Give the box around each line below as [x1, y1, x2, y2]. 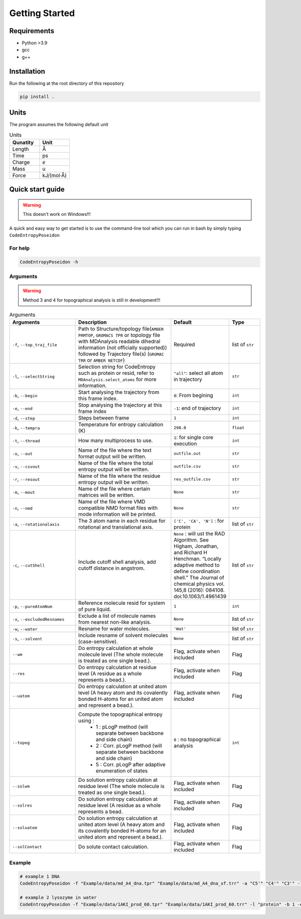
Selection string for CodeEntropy [78, 363, 156, 370]
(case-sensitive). [78, 638, 118, 645]
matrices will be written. [78, 492, 135, 499]
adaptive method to [174, 562, 220, 569]
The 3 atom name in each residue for [78, 517, 166, 524]
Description [78, 319, 107, 326]
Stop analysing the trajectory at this [78, 402, 163, 409]
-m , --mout [12, 488, 35, 495]
